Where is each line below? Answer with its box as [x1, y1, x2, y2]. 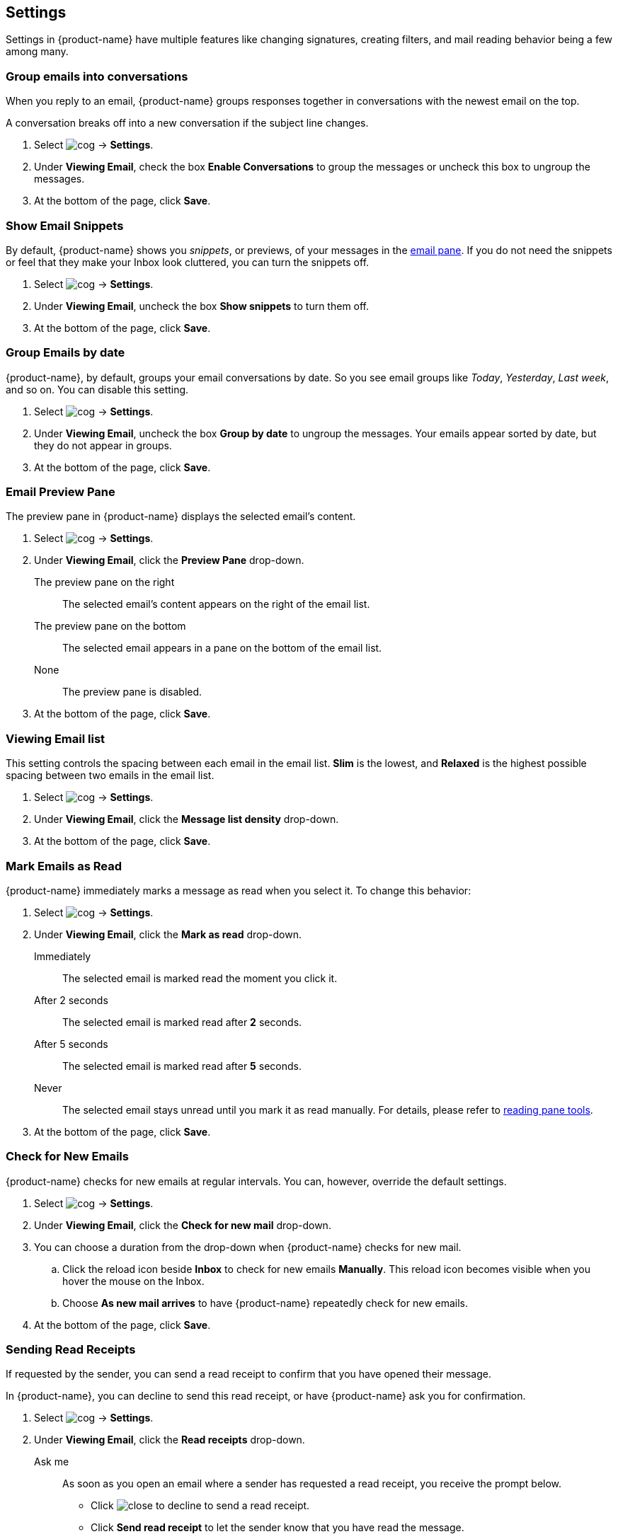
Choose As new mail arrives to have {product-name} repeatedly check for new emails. [62, 1296, 469, 1309]
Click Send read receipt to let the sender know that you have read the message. [91, 1521, 464, 1534]
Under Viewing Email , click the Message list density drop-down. [34, 813, 339, 826]
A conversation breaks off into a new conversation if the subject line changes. [6, 117, 369, 129]
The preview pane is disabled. [62, 686, 202, 698]
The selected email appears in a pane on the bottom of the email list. [62, 642, 382, 655]
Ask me [34, 1456, 69, 1468]
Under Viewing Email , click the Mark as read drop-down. [34, 928, 302, 940]
